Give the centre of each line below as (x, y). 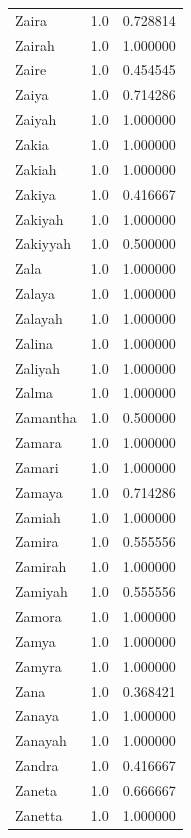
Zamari (37, 466)
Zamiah (38, 516)
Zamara (38, 442)
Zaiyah (36, 119)
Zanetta (39, 814)
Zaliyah (38, 367)
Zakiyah (39, 218)
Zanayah (41, 740)
